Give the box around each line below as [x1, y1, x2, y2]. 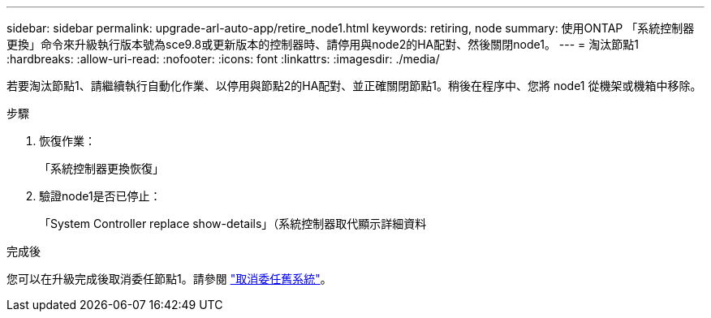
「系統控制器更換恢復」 [39, 161, 164, 175]
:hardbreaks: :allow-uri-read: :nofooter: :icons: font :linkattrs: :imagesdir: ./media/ [6, 52, 440, 66]
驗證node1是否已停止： [39, 189, 162, 203]
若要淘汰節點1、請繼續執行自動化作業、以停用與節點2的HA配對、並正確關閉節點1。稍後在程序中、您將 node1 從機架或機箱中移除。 [6, 79, 702, 92]
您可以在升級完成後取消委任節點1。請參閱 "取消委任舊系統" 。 [6, 272, 332, 286]
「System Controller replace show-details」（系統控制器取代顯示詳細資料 [39, 217, 427, 230]
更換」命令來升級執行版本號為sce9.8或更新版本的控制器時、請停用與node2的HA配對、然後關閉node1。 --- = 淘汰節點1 [6, 37, 639, 51]
